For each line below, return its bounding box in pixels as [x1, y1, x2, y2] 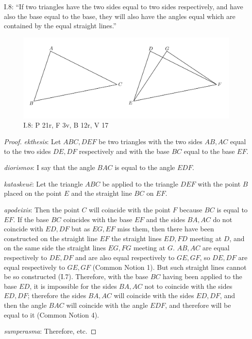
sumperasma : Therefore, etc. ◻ [4, 326, 97, 336]
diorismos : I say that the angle [4, 162, 95, 172]
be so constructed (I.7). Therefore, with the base [4, 271, 149, 282]
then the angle [4, 300, 47, 310]
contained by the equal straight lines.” [4, 20, 117, 31]
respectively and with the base [79, 146, 169, 156]
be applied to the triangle [102, 178, 178, 188]
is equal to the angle [115, 162, 175, 172]
